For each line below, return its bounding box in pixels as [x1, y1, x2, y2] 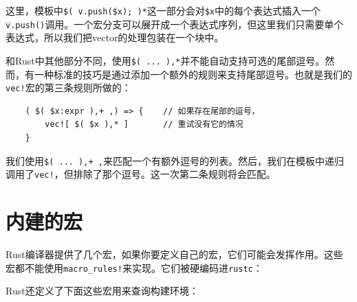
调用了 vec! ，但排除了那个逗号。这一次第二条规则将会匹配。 [6, 167, 276, 181]
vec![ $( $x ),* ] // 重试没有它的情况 [45, 119, 244, 130]
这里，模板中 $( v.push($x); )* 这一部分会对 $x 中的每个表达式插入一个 [6, 3, 321, 17]
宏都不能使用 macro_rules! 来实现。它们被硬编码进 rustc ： [6, 260, 263, 275]
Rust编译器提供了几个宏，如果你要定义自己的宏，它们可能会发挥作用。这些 [6, 247, 343, 262]
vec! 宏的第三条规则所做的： [6, 80, 131, 95]
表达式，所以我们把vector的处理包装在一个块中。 [6, 30, 224, 45]
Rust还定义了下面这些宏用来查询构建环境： [6, 283, 199, 298]
